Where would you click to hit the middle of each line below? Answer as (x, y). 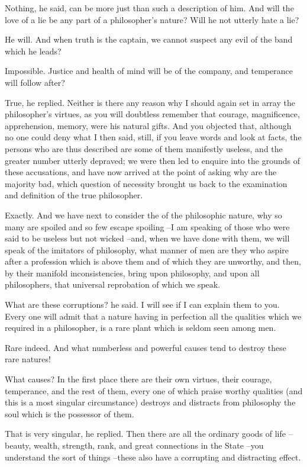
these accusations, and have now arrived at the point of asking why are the (141, 172)
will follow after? (35, 82)
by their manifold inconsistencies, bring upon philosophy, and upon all (132, 273)
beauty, (18, 445)
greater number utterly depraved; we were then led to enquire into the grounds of (152, 160)
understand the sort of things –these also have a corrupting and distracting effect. (153, 457)
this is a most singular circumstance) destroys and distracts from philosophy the (150, 402)
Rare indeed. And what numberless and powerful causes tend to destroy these (146, 347)
